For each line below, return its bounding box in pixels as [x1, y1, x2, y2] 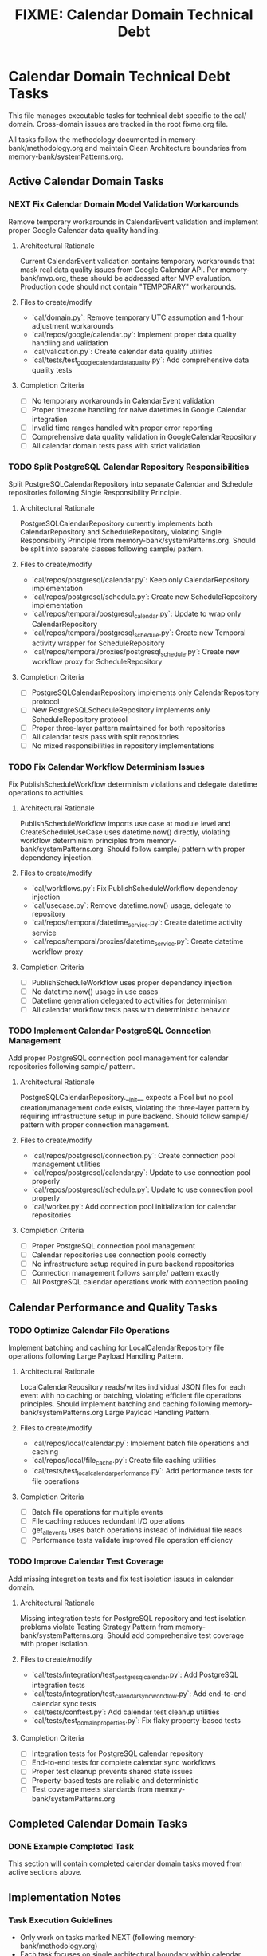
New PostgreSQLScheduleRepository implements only [31, 705, 210, 715]
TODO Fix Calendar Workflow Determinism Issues [8, 761, 206, 772]
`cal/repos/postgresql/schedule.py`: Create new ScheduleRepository [31, 592, 257, 601]
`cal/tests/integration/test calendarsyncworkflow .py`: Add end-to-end [31, 1689, 247, 1700]
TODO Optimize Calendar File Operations [8, 1324, 170, 1335]
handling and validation [31, 337, 109, 348]
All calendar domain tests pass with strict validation [31, 440, 201, 450]
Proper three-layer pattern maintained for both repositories [31, 723, 226, 732]
